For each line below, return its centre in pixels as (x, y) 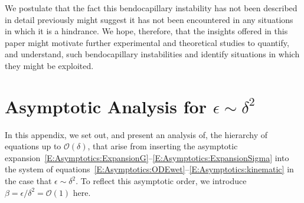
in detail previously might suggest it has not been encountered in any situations (149, 19)
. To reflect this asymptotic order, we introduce (161, 181)
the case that (28, 181)
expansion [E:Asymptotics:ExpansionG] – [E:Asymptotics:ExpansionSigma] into (147, 157)
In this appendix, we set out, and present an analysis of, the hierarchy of (136, 134)
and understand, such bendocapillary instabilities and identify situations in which (152, 54)
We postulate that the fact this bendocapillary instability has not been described (151, 8)
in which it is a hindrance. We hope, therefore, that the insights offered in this (146, 31)
